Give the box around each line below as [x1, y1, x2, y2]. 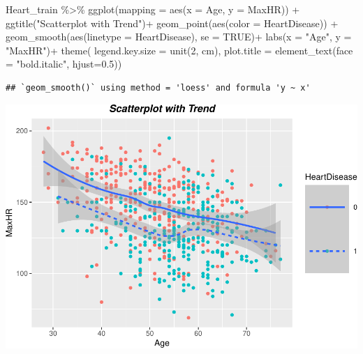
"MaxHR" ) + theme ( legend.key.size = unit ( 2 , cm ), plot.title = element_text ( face [6, 43, 353, 57]
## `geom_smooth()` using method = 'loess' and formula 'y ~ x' [6, 82, 311, 93]
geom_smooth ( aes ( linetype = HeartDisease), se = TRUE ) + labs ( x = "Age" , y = [6, 29, 352, 44]
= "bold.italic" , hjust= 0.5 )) [6, 56, 122, 71]
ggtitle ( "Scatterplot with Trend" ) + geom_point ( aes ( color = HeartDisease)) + [6, 15, 339, 30]
